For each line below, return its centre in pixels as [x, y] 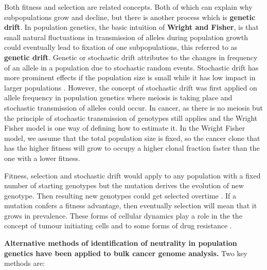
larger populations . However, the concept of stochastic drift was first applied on [131, 87]
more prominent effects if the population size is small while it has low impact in [130, 77]
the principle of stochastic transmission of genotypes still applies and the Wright [131, 118]
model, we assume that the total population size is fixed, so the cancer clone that [132, 138]
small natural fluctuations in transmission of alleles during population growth [126, 37]
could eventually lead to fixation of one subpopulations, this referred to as [121, 47]
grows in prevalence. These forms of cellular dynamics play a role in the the [123, 215]
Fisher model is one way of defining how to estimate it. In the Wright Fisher [125, 128]
